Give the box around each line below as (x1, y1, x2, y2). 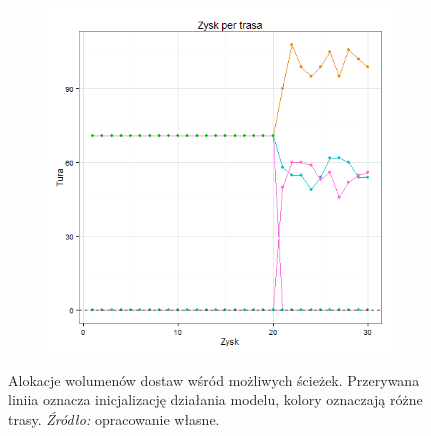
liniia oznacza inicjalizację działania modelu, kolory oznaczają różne (8, 389, 423, 410)
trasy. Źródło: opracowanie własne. (8, 408, 220, 429)
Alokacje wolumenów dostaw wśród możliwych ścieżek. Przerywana (8, 369, 420, 390)
